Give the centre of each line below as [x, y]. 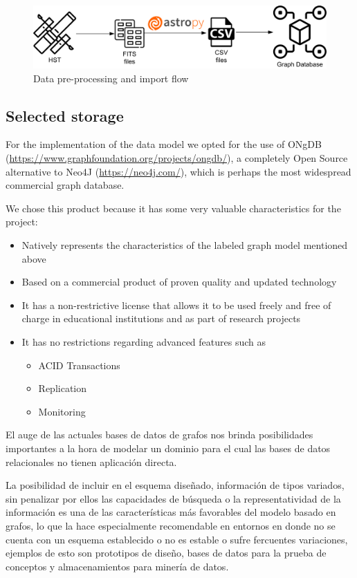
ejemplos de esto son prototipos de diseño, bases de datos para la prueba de [166, 553]
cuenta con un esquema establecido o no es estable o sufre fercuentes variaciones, [177, 539]
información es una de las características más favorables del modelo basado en [171, 512]
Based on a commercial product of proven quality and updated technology [179, 282]
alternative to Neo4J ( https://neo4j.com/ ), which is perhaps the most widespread [178, 171]
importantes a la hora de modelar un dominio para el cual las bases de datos [168, 448]
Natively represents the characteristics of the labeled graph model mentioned [185, 245]
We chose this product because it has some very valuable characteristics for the [173, 208]
